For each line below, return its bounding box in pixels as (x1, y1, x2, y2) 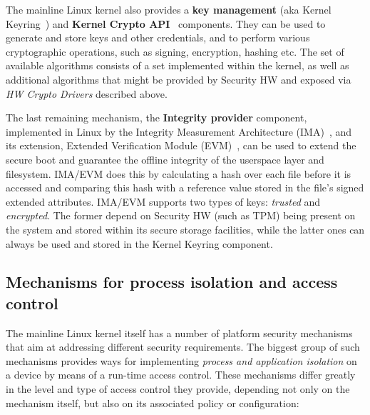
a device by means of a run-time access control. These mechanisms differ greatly (6, 367, 356, 382)
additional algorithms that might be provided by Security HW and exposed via (6, 71, 351, 86)
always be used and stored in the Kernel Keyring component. (6, 236, 273, 251)
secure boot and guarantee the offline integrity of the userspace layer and (6, 151, 324, 166)
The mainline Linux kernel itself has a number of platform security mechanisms (6, 325, 353, 340)
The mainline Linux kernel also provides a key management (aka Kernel (6, 2, 332, 16)
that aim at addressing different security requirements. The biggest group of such (6, 339, 360, 354)
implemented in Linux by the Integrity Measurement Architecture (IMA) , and (6, 124, 351, 139)
